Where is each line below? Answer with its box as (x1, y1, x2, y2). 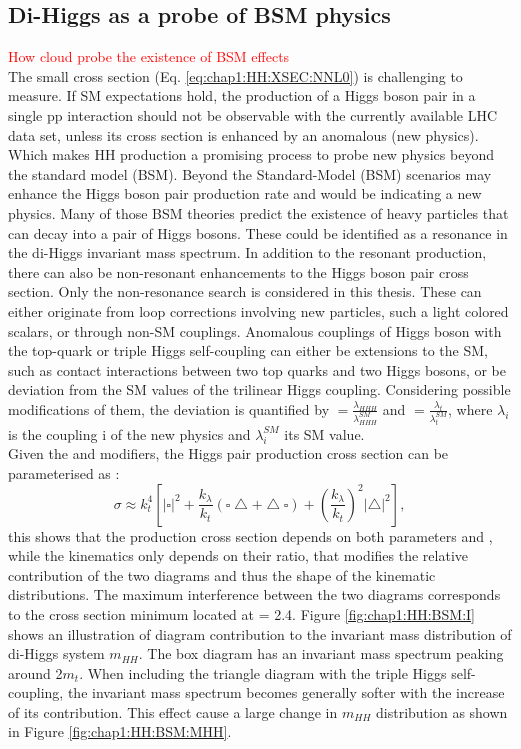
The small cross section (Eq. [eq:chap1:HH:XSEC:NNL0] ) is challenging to (8, 65, 463, 86)
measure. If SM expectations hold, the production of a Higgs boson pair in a (8, 85, 476, 106)
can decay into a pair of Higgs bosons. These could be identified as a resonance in (8, 222, 508, 243)
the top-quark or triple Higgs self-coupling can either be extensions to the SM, (8, 340, 488, 361)
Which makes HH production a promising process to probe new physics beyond (8, 144, 494, 165)
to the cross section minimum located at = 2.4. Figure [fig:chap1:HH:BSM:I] (8, 603, 475, 624)
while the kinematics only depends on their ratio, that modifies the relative (8, 545, 469, 566)
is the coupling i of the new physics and (8, 423, 251, 444)
